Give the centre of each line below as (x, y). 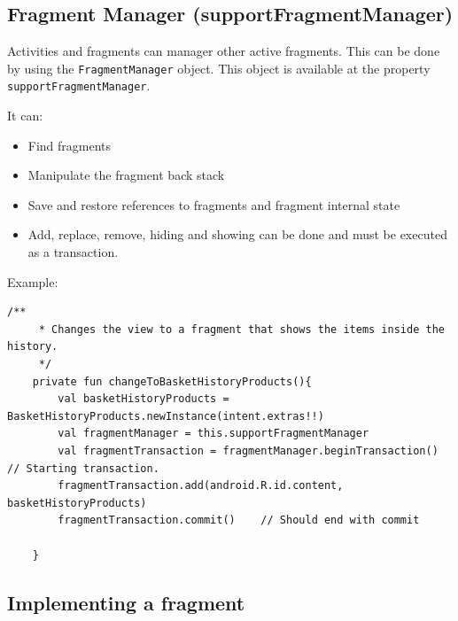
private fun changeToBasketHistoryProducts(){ (172, 381)
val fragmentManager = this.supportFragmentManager (213, 434)
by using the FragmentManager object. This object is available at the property (219, 68)
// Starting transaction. (83, 468)
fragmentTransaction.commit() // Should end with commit (239, 520)
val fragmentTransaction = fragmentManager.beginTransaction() (248, 451)
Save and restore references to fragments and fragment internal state (214, 204)
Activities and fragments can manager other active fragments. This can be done (224, 51)
